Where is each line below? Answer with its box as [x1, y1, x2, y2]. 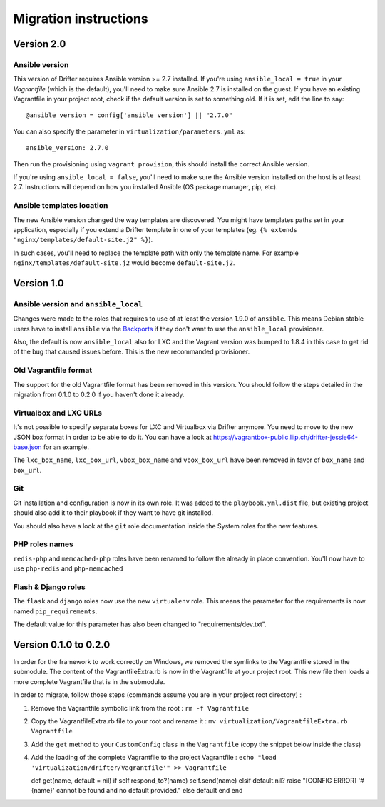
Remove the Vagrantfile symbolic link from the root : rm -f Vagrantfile [31, 703, 250, 712]
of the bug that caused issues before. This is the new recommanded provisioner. [13, 347, 250, 356]
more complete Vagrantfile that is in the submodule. [13, 677, 165, 686]
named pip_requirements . [13, 607, 98, 616]
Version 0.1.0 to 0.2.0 [13, 638, 111, 651]
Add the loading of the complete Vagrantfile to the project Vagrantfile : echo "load [31, 753, 277, 762]
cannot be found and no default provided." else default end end [56, 786, 243, 795]
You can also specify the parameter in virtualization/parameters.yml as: [13, 127, 246, 136]
